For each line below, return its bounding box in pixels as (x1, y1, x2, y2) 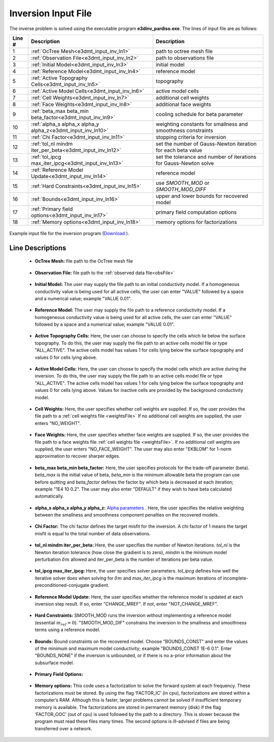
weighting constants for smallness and (155, 120, 248, 127)
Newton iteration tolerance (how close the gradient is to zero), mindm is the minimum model (35, 549, 227, 555)
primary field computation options (155, 209, 237, 216)
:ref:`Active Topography (31, 74, 88, 81)
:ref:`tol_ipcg (31, 153, 61, 160)
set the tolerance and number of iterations (155, 153, 256, 160)
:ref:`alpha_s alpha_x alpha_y (31, 120, 99, 127)
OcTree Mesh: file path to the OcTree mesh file (35, 258, 133, 264)
